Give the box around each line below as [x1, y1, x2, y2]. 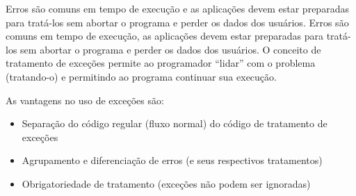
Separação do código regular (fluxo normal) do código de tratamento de [22, 116, 327, 131]
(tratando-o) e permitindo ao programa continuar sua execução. [6, 69, 277, 83]
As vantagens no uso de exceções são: [6, 92, 164, 107]
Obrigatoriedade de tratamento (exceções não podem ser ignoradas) [22, 176, 311, 190]
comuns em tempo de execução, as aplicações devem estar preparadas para [6, 28, 324, 43]
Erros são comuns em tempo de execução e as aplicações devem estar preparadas [6, 1, 349, 15]
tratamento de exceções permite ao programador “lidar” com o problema [6, 56, 316, 70]
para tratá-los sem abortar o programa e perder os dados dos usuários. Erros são [6, 15, 349, 29]
